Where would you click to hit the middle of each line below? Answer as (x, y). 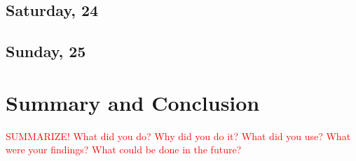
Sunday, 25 (46, 51)
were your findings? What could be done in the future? (124, 149)
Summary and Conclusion (133, 102)
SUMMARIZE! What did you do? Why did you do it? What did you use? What (178, 136)
